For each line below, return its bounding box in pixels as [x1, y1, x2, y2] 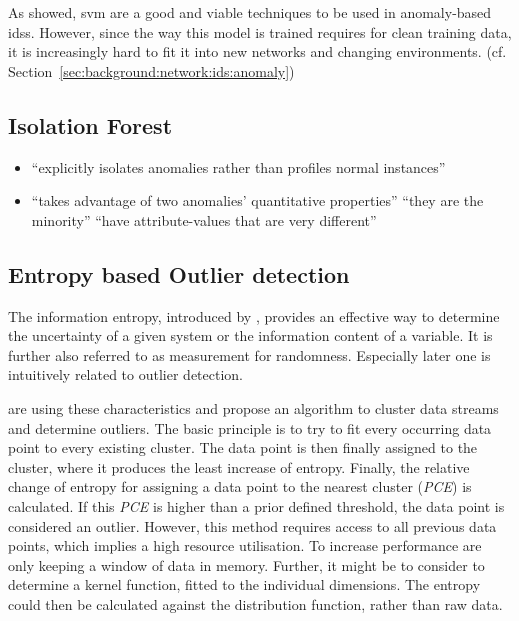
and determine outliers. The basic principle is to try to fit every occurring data [8, 417, 492, 438]
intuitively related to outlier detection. [8, 364, 243, 385]
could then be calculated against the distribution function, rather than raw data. [8, 593, 503, 614]
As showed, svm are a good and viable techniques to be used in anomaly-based [8, 2, 492, 22]
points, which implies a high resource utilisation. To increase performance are [8, 535, 482, 556]
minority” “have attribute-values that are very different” [31, 209, 377, 230]
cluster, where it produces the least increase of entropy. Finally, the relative [8, 456, 470, 477]
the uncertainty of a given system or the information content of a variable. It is [8, 325, 493, 346]
